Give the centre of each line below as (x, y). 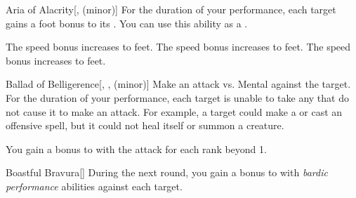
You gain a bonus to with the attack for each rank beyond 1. (136, 148)
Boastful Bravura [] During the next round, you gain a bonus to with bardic (167, 172)
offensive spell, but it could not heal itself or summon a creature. (145, 125)
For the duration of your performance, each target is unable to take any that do (177, 97)
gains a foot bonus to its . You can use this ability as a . (127, 23)
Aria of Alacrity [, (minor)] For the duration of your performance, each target (171, 9)
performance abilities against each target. (94, 186)
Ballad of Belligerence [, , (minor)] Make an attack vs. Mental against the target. (178, 84)
